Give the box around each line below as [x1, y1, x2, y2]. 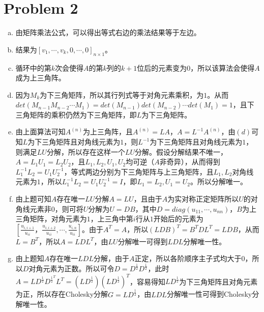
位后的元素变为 [137, 62, 187, 73]
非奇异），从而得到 [159, 156, 220, 167]
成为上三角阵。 [15, 72, 66, 83]
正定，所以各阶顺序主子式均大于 [134, 253, 242, 264]
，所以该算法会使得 [190, 62, 255, 73]
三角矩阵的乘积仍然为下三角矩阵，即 [15, 109, 137, 120]
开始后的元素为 [153, 213, 203, 224]
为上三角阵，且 [83, 126, 133, 137]
